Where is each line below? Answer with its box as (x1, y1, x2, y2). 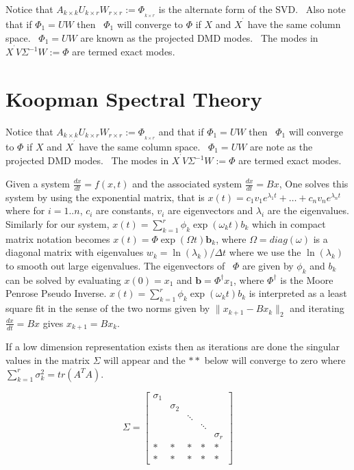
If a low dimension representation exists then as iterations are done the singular (5, 339, 340, 354)
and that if (158, 124, 204, 138)
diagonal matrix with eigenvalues (5, 245, 144, 259)
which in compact (251, 217, 326, 231)
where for (5, 203, 45, 218)
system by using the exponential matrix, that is (5, 190, 205, 204)
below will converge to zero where (204, 353, 346, 367)
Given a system (5, 177, 70, 190)
